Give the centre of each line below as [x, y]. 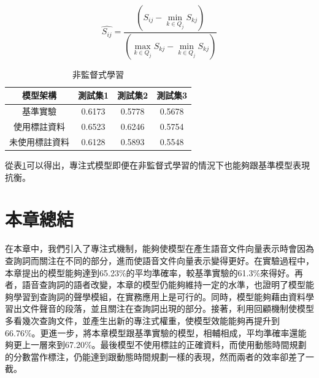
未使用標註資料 [39, 142]
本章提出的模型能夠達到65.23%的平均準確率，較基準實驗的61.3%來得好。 [150, 272]
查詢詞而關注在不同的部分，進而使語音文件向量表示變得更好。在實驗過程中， [159, 260]
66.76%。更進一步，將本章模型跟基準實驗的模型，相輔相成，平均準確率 [147, 332]
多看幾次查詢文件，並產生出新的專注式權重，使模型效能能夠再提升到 [142, 320]
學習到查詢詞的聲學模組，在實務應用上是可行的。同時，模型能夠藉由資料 [159, 296]
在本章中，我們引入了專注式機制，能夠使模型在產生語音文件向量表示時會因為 [159, 248]
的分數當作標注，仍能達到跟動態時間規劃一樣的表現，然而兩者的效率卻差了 [155, 356]
